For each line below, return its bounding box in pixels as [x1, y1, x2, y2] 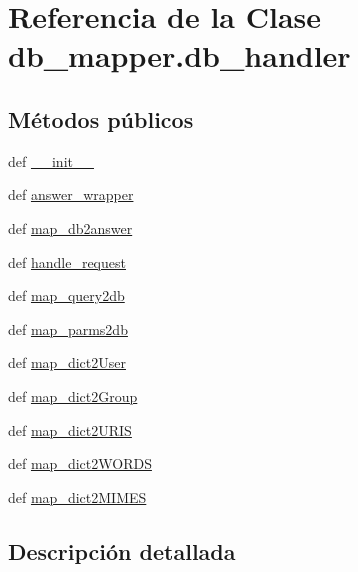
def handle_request [8, 251, 126, 272]
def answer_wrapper [8, 184, 134, 205]
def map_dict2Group [8, 385, 138, 406]
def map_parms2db [8, 318, 128, 339]
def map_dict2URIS [8, 419, 132, 440]
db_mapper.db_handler [8, 35, 351, 76]
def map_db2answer [8, 217, 133, 238]
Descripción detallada [8, 535, 236, 566]
